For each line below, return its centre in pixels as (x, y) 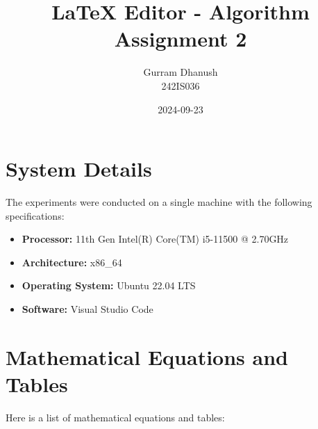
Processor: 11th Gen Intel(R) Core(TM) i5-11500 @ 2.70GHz (155, 239)
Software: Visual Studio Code (87, 309)
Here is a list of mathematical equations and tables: (115, 417)
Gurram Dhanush (181, 72)
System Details (79, 169)
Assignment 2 (181, 39)
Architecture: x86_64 (72, 262)
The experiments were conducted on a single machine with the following (159, 202)
